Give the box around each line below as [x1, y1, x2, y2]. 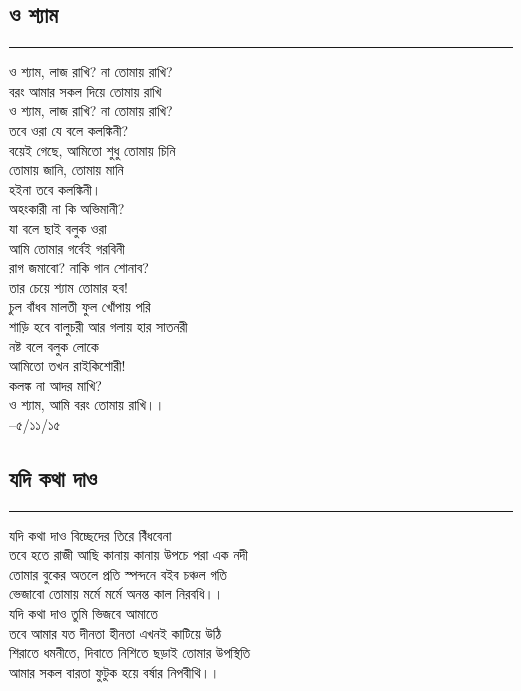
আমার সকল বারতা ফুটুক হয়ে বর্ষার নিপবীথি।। [9, 661, 220, 682]
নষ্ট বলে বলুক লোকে [9, 335, 99, 356]
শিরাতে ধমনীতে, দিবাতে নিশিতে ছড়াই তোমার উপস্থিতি [9, 642, 251, 663]
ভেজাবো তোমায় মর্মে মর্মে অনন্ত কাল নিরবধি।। [9, 583, 224, 604]
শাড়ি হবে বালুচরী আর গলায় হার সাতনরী [9, 315, 188, 336]
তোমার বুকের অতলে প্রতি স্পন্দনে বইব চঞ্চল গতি [9, 563, 227, 584]
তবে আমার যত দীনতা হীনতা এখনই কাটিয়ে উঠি [9, 622, 222, 643]
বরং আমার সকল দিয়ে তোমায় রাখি [9, 80, 162, 101]
